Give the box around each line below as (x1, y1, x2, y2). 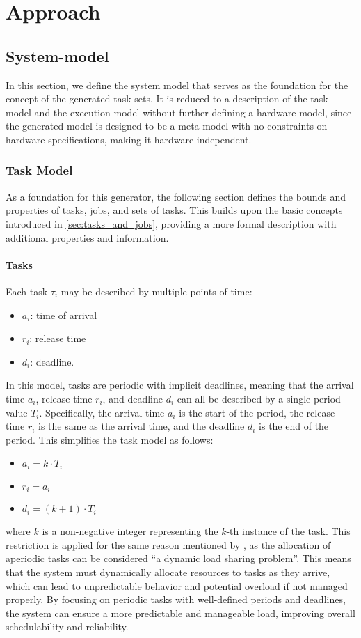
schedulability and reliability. (6, 619, 129, 634)
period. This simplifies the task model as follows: (6, 432, 214, 446)
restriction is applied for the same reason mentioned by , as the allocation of (6, 537, 331, 552)
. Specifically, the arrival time (39, 405, 165, 419)
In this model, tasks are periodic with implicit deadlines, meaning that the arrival (6, 378, 354, 392)
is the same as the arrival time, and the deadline (38, 419, 245, 433)
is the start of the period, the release (179, 405, 335, 419)
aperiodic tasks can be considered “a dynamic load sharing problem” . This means (6, 551, 351, 566)
